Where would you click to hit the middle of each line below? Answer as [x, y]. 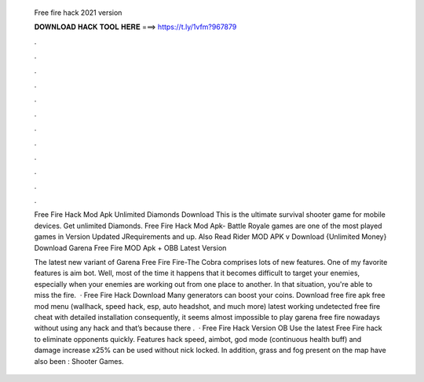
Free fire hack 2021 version [78, 13]
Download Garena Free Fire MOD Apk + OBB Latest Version [130, 248]
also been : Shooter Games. [79, 361]
